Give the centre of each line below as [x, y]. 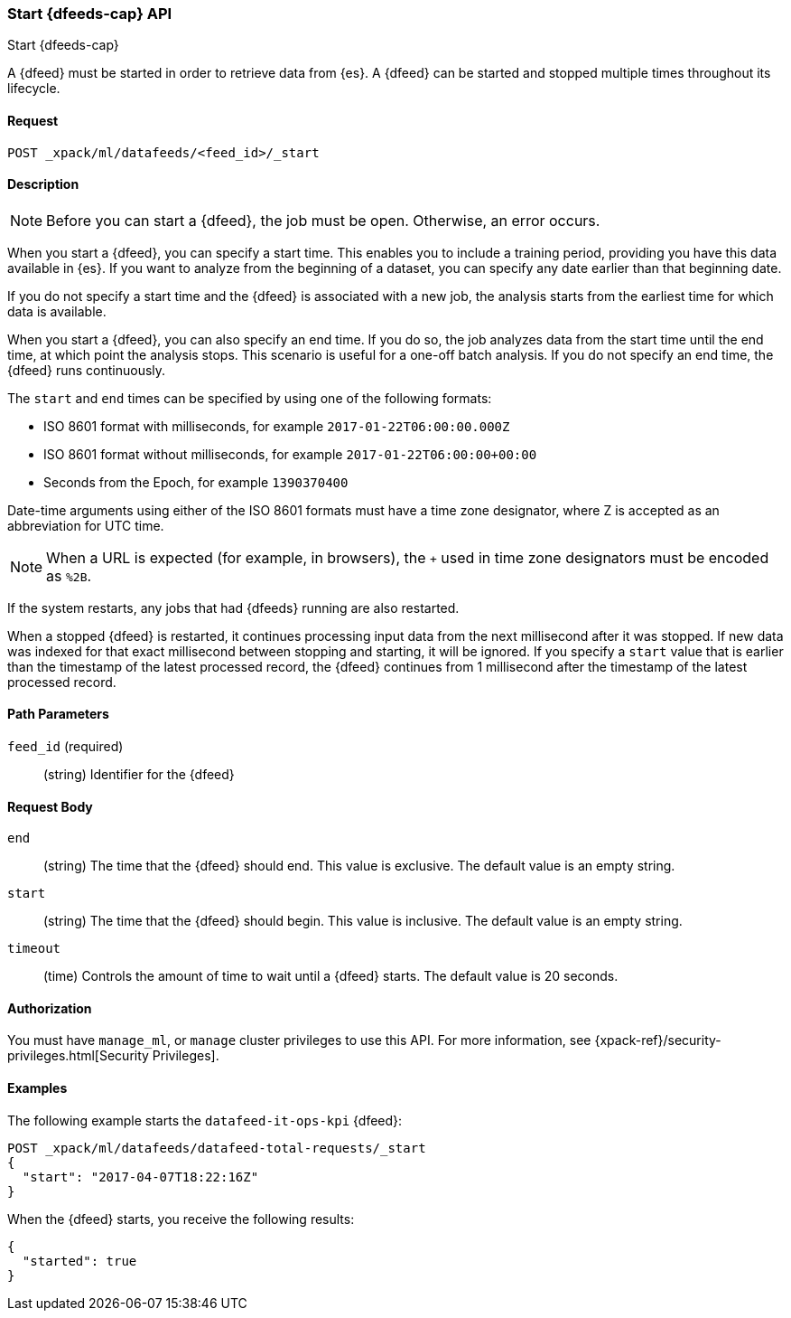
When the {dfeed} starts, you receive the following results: [181, 1219]
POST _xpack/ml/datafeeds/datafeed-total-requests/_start [217, 1148]
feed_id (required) [65, 747]
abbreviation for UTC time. [86, 525]
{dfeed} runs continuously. [87, 370]
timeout [34, 949]
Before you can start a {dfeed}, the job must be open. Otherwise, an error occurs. [323, 220]
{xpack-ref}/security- [658, 1040]
